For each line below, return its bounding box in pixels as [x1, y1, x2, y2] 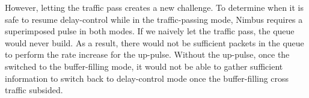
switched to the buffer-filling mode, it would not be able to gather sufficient [5, 60, 283, 72]
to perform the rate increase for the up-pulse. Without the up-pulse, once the [5, 48, 290, 61]
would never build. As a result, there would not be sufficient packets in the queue [5, 36, 304, 49]
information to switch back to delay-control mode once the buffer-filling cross [5, 72, 289, 84]
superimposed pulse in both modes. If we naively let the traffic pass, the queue [5, 25, 295, 37]
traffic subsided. [5, 84, 63, 96]
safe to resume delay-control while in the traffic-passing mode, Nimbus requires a [5, 13, 303, 25]
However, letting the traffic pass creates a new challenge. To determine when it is [5, 1, 304, 13]
